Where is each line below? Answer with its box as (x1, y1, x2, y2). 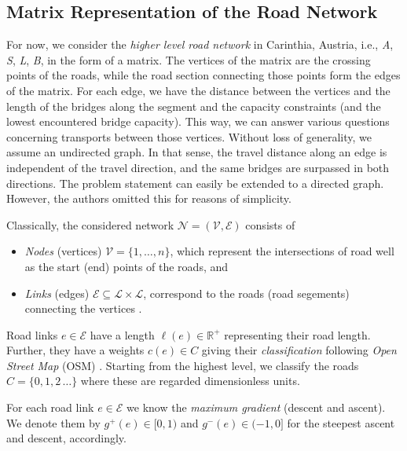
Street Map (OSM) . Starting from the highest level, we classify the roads (6, 357, 359, 373)
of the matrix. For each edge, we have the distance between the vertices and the (6, 82, 390, 98)
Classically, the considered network (6, 216, 174, 233)
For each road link (6, 399, 94, 416)
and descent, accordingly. (6, 430, 126, 446)
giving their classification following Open (201, 342, 397, 358)
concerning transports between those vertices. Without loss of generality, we (6, 128, 372, 145)
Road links (6, 326, 58, 343)
